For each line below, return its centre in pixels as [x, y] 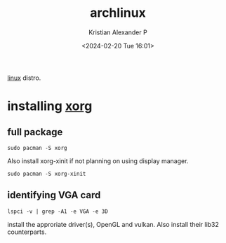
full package [35, 132]
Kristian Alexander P [118, 32]
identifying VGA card [54, 195]
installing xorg [50, 106]
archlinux [118, 13]
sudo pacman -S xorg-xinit [47, 174]
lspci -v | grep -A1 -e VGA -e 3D [58, 211]
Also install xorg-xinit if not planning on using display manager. [98, 161]
